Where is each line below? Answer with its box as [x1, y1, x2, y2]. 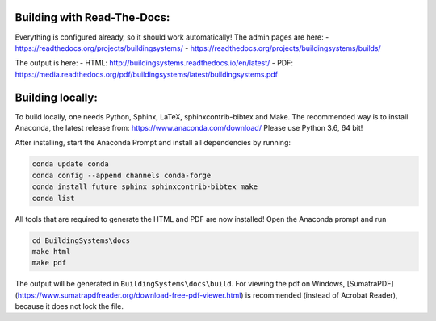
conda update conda [31, 160, 109, 169]
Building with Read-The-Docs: [15, 10, 170, 24]
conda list [31, 194, 75, 202]
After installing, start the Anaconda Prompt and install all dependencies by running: [15, 138, 291, 148]
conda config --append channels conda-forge [31, 170, 212, 180]
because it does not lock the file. [15, 302, 124, 311]
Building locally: [15, 90, 99, 104]
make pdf [31, 258, 67, 268]
